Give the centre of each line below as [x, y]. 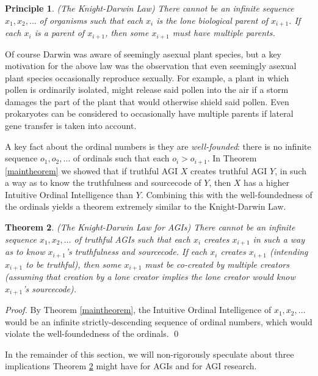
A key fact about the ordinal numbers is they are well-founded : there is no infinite [158, 146]
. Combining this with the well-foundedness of [226, 194]
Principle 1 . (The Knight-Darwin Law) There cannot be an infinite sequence [150, 8]
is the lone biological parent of [212, 20]
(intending [289, 252]
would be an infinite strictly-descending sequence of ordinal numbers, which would [159, 321]
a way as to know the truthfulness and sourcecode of [103, 182]
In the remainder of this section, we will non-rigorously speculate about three [150, 354]
